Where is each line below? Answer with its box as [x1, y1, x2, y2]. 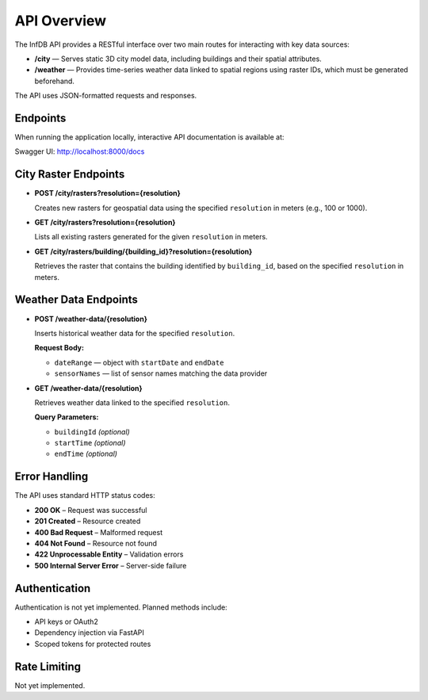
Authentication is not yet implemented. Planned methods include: [14, 602, 227, 612]
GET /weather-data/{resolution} [34, 383, 143, 392]
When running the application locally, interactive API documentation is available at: [14, 132, 285, 142]
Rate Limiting [14, 660, 81, 673]
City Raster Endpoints [14, 167, 125, 182]
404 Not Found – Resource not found [34, 538, 158, 548]
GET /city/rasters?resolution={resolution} [34, 218, 176, 228]
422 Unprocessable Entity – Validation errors [34, 549, 184, 559]
